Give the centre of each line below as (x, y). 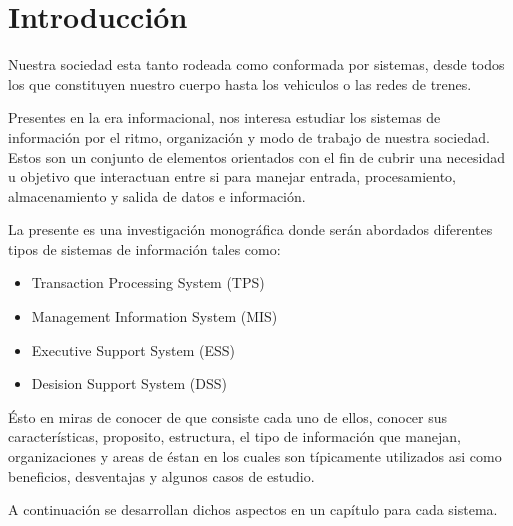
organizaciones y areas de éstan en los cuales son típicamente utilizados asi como (255, 456)
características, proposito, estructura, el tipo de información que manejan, (234, 436)
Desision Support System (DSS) (129, 383)
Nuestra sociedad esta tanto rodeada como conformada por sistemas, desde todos (256, 64)
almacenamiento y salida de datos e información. (157, 195)
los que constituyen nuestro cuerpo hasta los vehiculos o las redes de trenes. (240, 83)
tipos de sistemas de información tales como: (144, 248)
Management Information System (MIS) (154, 316)
